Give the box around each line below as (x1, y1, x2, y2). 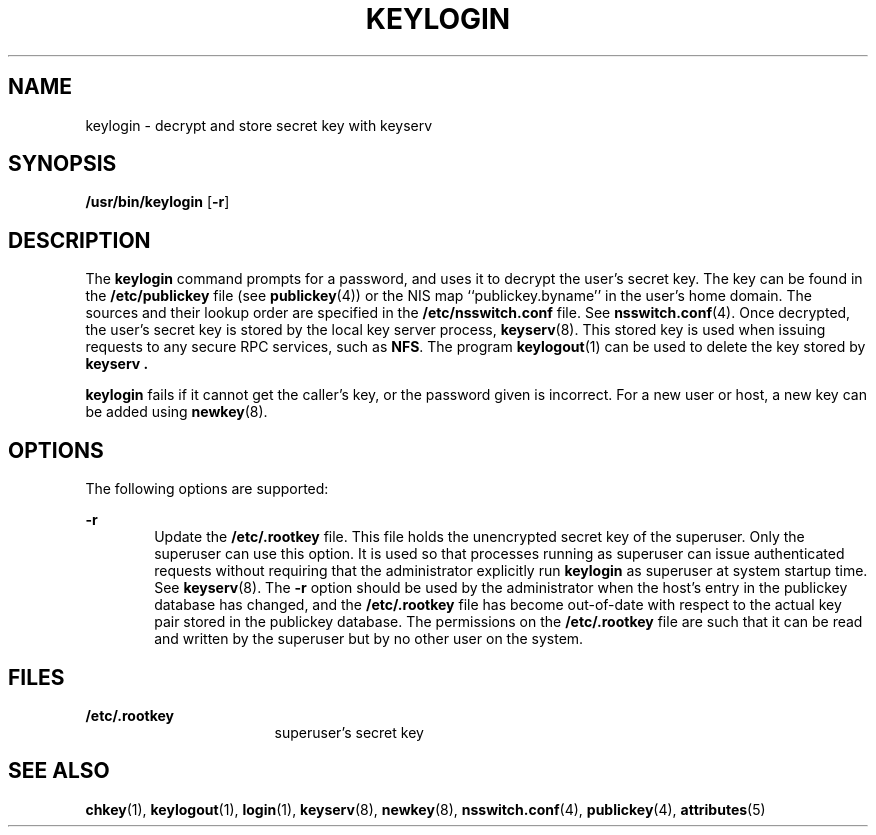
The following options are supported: (85, 480, 329, 498)
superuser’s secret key (274, 723, 424, 741)
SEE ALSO (8, 758, 110, 784)
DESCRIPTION (8, 227, 151, 253)
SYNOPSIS (8, 151, 117, 177)
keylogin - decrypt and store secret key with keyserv (85, 116, 433, 134)
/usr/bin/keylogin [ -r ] (85, 193, 230, 211)
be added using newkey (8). (85, 403, 268, 421)
